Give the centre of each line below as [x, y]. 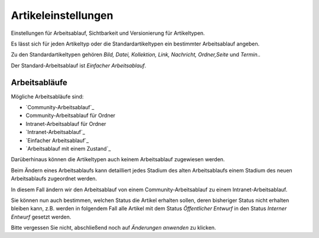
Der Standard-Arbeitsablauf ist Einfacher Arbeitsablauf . [79, 66]
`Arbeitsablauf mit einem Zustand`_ [68, 148]
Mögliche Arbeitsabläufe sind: [47, 96]
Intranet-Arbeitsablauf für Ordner [66, 123]
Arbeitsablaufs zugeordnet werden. [54, 179]
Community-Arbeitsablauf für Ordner [71, 116]
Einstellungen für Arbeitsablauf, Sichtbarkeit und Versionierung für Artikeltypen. [108, 33]
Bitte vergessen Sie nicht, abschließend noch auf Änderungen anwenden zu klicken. [113, 228]
